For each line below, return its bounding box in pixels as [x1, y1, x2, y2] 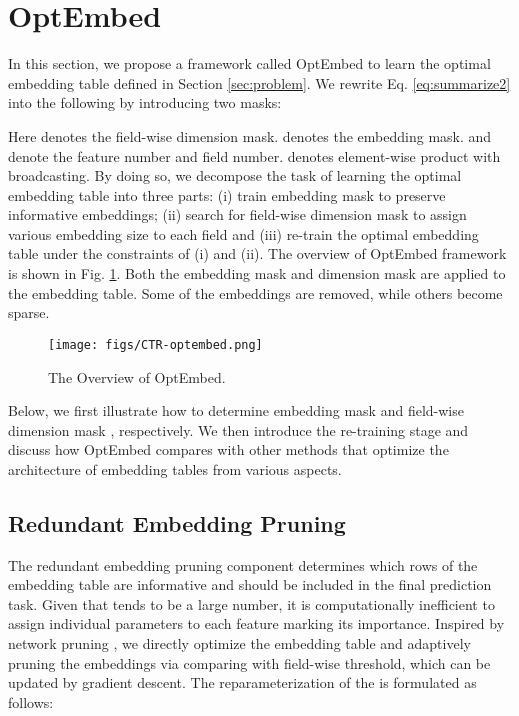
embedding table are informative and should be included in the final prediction [8, 574, 492, 595]
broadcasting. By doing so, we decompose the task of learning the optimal [8, 165, 462, 186]
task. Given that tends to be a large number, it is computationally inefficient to [8, 593, 495, 614]
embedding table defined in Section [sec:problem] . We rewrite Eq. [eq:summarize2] [8, 72, 511, 93]
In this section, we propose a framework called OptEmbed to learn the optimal [8, 53, 491, 74]
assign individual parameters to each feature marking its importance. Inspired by [8, 613, 505, 634]
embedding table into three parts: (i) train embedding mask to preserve [8, 184, 446, 205]
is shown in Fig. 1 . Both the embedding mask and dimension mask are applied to [8, 263, 506, 284]
